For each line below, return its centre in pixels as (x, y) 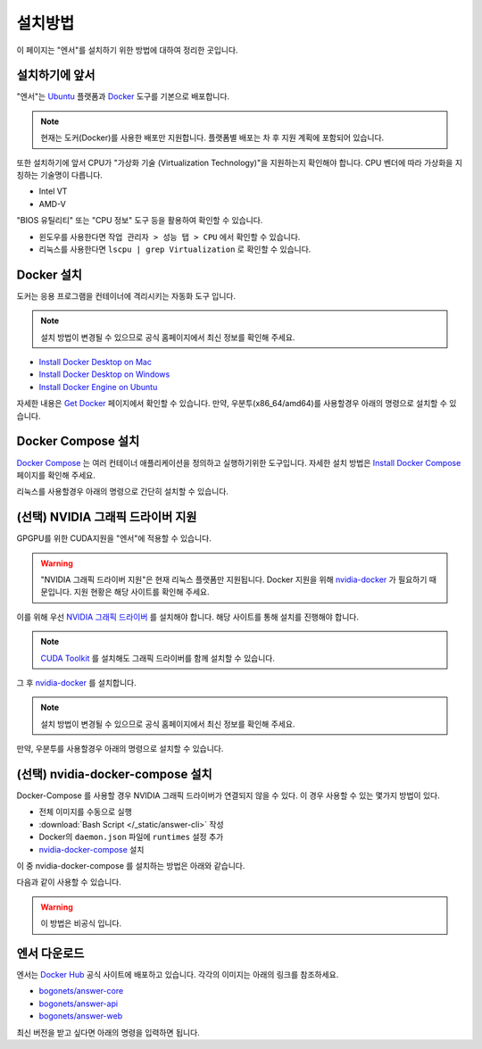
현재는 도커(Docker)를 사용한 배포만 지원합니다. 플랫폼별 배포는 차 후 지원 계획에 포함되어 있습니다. (212, 137)
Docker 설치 (49, 275)
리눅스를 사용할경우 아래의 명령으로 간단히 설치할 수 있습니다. (123, 492)
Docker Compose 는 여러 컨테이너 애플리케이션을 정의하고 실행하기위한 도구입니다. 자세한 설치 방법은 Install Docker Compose (239, 462)
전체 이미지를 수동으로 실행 (86, 812)
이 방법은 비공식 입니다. (81, 923)
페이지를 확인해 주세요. (56, 475)
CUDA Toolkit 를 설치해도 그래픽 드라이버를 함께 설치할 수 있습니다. (158, 658)
